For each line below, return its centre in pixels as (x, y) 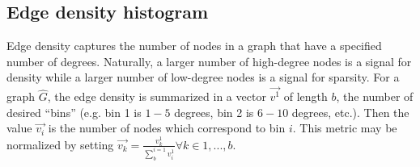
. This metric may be (345, 128)
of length (305, 96)
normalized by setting (60, 144)
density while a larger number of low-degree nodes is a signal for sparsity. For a (203, 77)
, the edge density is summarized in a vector (157, 96)
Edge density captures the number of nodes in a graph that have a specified (194, 46)
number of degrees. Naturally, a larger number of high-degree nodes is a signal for (209, 61)
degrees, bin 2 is (214, 112)
